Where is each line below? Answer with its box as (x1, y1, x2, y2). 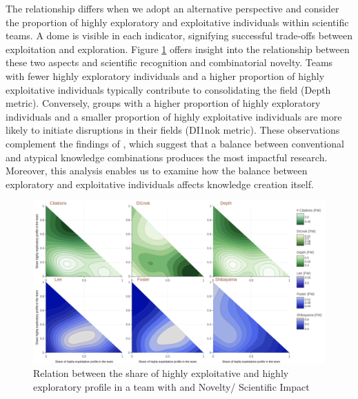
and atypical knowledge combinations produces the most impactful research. (6, 150, 328, 164)
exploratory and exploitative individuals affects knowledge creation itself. (6, 176, 314, 191)
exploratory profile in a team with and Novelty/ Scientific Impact (33, 379, 310, 393)
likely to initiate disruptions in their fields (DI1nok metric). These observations (6, 123, 340, 137)
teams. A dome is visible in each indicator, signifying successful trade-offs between (6, 28, 353, 43)
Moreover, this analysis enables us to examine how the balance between (6, 163, 308, 178)
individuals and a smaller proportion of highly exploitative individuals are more (6, 109, 342, 123)
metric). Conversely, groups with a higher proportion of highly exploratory (6, 96, 321, 110)
